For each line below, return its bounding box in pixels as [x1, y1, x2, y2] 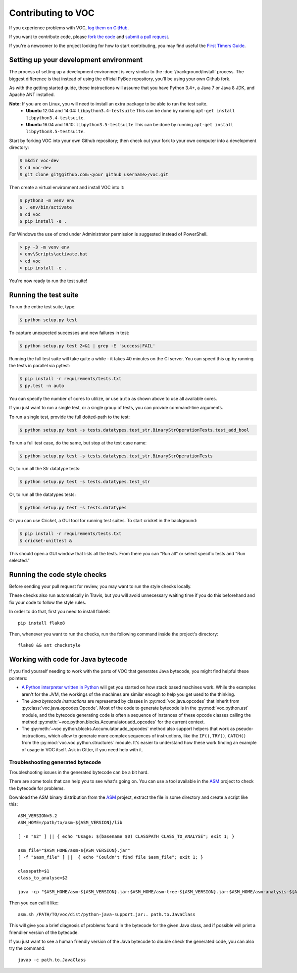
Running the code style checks [9, 570, 107, 579]
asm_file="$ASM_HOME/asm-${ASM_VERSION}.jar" [18, 847, 131, 853]
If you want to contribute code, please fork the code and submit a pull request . [9, 34, 170, 40]
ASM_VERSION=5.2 [18, 813, 57, 819]
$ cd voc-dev [19, 165, 51, 170]
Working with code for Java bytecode [9, 655, 128, 664]
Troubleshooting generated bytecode [9, 759, 101, 766]
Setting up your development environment [9, 56, 143, 64]
